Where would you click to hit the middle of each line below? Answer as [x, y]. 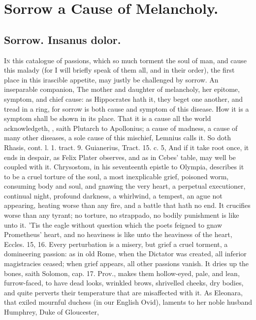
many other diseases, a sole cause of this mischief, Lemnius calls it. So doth [117, 138]
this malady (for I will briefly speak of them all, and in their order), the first [119, 70]
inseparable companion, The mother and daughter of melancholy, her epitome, [122, 89]
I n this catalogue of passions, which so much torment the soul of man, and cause [125, 60]
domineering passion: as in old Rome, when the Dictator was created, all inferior [125, 254]
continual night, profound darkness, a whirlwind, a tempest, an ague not [113, 195]
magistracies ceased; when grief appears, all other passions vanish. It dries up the [127, 263]
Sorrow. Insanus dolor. [63, 39]
